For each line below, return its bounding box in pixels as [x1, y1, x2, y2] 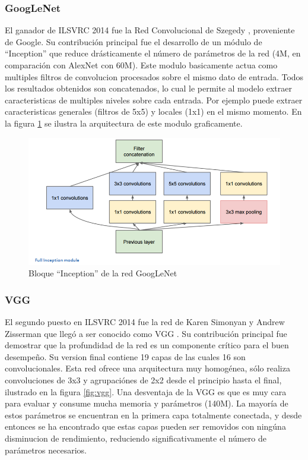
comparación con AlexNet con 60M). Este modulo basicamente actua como [5, 59, 278, 71]
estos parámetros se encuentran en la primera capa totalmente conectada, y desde [5, 408, 302, 421]
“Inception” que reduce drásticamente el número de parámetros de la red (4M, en [5, 47, 301, 59]
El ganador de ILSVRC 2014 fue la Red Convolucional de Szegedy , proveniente [5, 24, 295, 36]
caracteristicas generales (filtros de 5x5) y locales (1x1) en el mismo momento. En [5, 105, 302, 118]
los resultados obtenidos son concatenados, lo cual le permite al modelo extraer [5, 82, 292, 94]
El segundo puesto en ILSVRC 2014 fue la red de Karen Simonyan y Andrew [5, 316, 285, 328]
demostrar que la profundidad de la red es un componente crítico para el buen [5, 339, 289, 351]
